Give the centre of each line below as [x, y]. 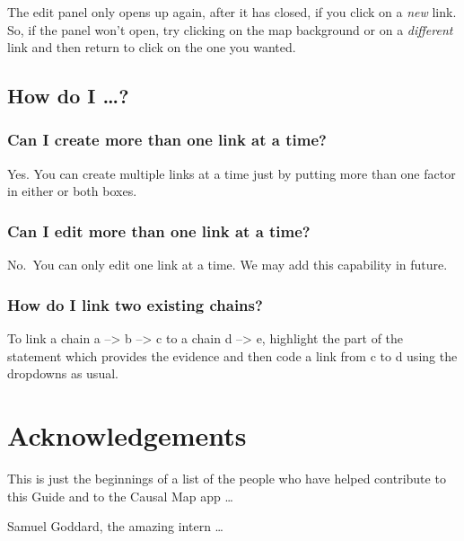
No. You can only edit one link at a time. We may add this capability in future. [228, 265]
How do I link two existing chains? [135, 304]
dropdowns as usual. [63, 373]
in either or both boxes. [72, 191]
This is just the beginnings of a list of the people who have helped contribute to [227, 478]
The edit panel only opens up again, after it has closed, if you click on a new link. [232, 12]
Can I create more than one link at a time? [167, 140]
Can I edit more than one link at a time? [159, 231]
